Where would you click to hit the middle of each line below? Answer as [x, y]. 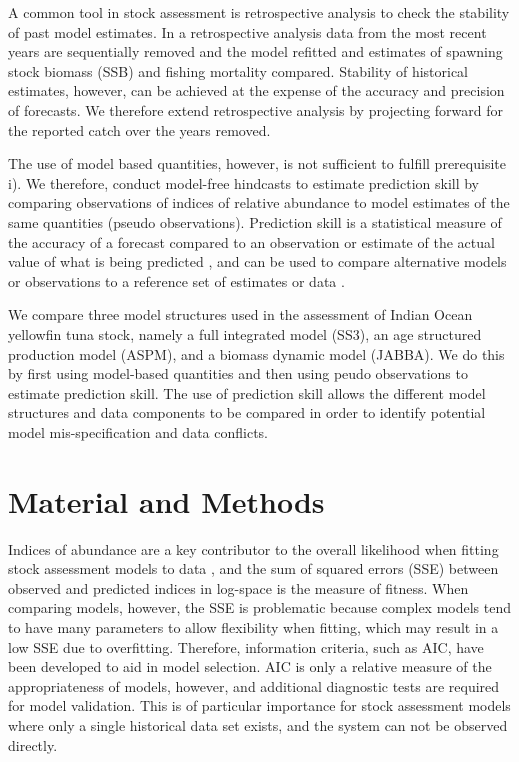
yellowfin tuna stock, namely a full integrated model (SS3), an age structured [245, 333]
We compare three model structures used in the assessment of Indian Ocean [240, 314]
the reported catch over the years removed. [139, 129]
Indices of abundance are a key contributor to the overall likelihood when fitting [253, 548]
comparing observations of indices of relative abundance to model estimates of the [259, 202]
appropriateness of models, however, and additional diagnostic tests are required [254, 685]
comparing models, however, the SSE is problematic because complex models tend [260, 607]
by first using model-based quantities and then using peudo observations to [238, 373]
